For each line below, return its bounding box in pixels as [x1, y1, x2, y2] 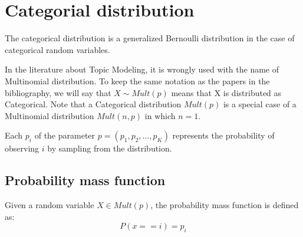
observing [5, 142, 39, 154]
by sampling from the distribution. [47, 142, 172, 154]
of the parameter [34, 129, 95, 141]
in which [144, 109, 176, 121]
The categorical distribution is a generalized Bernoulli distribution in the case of [5, 32, 295, 44]
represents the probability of [172, 129, 275, 141]
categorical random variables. [5, 43, 110, 55]
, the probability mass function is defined [150, 199, 299, 211]
